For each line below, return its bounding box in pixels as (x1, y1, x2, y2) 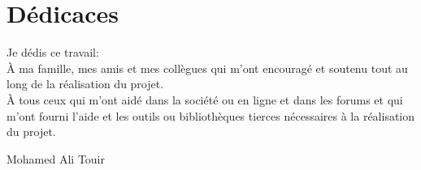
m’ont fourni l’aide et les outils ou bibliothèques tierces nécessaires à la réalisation (7, 107, 415, 124)
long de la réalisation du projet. (7, 75, 164, 92)
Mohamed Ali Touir (7, 150, 106, 167)
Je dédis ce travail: (7, 44, 99, 61)
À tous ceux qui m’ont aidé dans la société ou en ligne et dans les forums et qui (7, 91, 403, 108)
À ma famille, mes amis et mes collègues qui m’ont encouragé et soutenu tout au (7, 59, 408, 76)
